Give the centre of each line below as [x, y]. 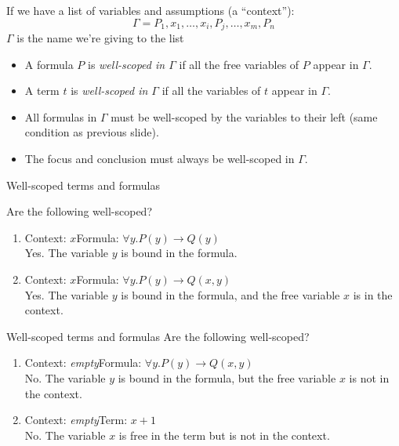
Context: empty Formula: [83, 363]
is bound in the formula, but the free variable [227, 377]
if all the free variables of [239, 64]
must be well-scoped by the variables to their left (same [244, 116]
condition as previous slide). [92, 132]
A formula [49, 64]
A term [42, 91]
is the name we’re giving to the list [100, 38]
